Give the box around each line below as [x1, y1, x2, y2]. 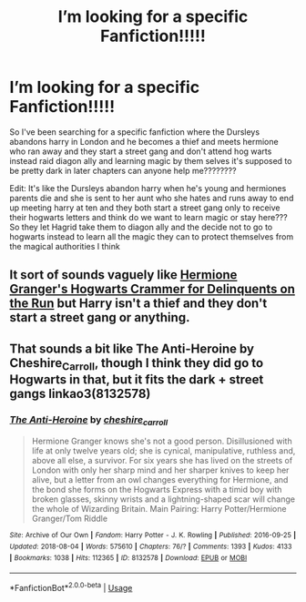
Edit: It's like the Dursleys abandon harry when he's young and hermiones [9, 182, 287, 193]
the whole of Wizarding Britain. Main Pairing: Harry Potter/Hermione [31, 504, 287, 515]
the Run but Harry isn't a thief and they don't [9, 296, 268, 311]
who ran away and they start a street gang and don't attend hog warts [9, 146, 272, 157]
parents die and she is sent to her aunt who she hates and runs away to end [9, 192, 294, 203]
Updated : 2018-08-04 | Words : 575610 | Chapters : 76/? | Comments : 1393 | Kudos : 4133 [9, 542, 292, 552]
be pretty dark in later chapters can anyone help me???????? [9, 165, 237, 176]
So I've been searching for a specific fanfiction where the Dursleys [9, 126, 260, 138]
